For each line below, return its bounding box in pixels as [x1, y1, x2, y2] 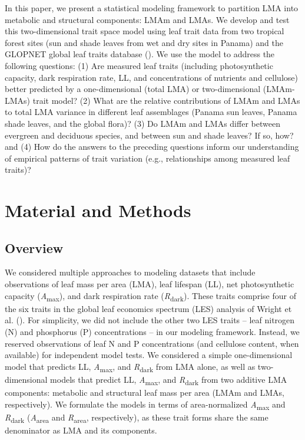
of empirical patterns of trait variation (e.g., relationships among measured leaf [5, 152, 290, 164]
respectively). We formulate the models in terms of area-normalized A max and [5, 398, 286, 412]
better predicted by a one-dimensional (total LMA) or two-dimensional [5, 83, 261, 95]
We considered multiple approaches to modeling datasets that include [5, 266, 256, 278]
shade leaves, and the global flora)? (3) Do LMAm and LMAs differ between [5, 117, 280, 129]
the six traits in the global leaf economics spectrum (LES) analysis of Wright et [5, 302, 292, 314]
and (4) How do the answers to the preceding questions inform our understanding [5, 140, 299, 153]
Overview [5, 238, 64, 257]
